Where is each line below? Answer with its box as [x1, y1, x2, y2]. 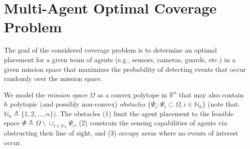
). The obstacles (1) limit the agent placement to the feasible [53, 108, 234, 118]
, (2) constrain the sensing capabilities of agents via [74, 118, 227, 128]
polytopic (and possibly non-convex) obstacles [10, 99, 146, 109]
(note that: [207, 99, 240, 109]
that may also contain [179, 89, 244, 99]
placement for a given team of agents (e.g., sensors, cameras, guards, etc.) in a [4, 54, 235, 64]
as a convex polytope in [97, 89, 167, 99]
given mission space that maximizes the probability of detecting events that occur [4, 64, 246, 74]
